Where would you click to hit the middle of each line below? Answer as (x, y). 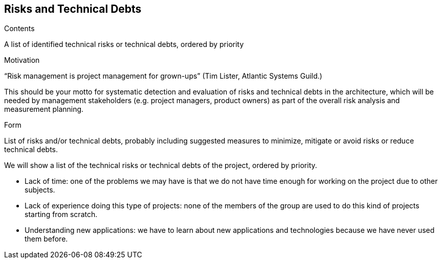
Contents (19, 29)
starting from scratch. (61, 214)
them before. (46, 239)
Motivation (22, 60)
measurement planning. (44, 109)
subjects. (40, 190)
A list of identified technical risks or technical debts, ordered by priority (124, 44)
